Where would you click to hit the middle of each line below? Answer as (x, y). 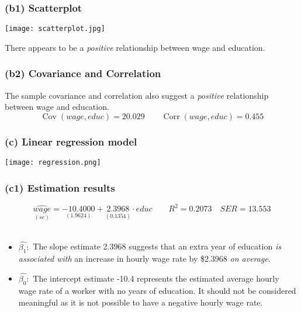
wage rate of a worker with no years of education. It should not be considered (157, 290)
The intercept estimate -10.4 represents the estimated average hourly (156, 278)
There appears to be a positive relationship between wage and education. (135, 47)
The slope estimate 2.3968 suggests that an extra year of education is (157, 246)
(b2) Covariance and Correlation (83, 73)
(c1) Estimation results (60, 187)
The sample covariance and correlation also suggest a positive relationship (137, 95)
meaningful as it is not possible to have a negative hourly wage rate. (141, 302)
